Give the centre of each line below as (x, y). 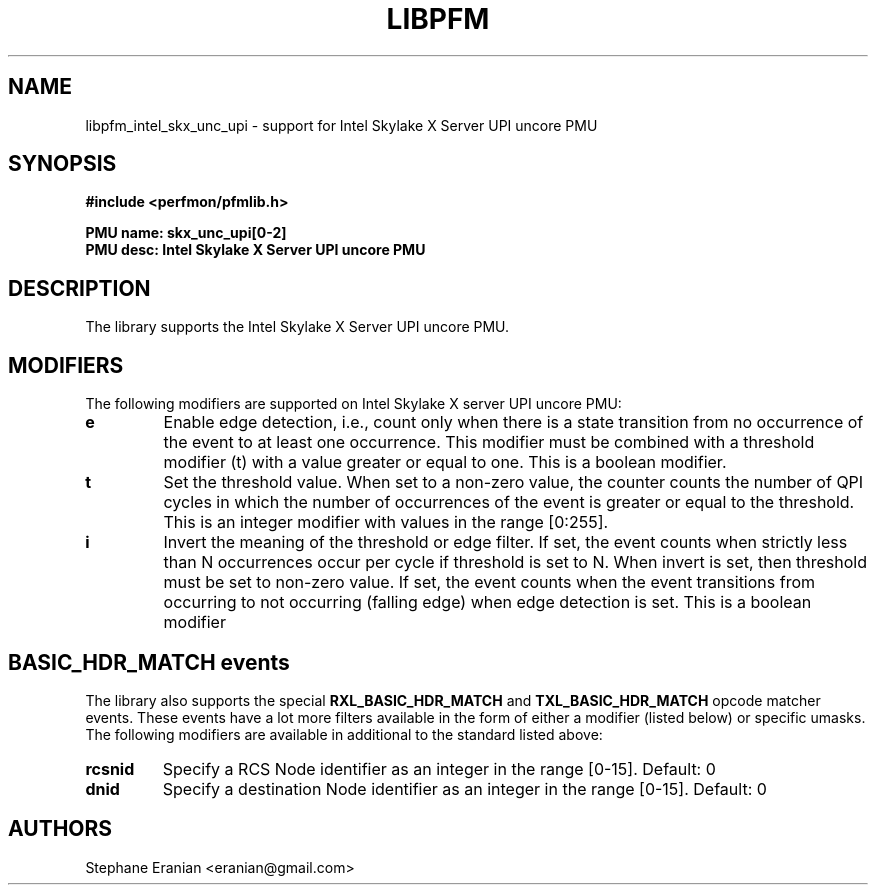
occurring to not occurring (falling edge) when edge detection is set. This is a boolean (487, 602)
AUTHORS (60, 829)
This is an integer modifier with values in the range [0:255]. (386, 522)
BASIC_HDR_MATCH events (149, 662)
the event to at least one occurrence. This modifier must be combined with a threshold (489, 442)
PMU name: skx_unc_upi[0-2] (186, 233)
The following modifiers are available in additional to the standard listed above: (344, 734)
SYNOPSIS (62, 164)
